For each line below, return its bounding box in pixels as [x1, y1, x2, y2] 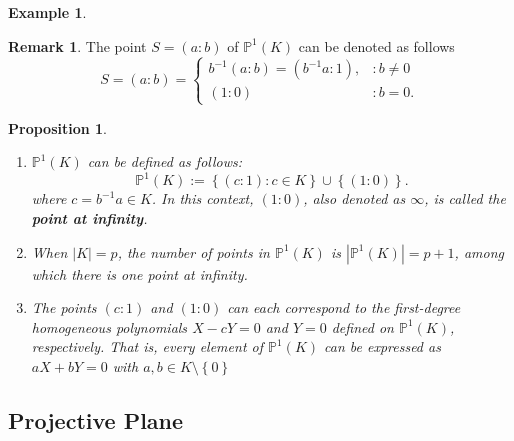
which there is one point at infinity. [31, 263, 248, 284]
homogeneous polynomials [31, 316, 188, 337]
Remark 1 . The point [8, 35, 147, 56]
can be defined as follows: [87, 151, 243, 172]
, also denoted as [303, 188, 406, 209]
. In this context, [151, 188, 254, 209]
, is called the [424, 188, 506, 209]
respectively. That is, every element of [31, 336, 263, 357]
